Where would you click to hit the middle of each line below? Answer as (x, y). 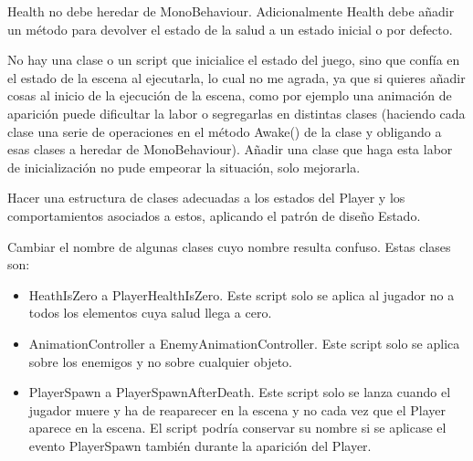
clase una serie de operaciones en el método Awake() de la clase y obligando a (225, 131)
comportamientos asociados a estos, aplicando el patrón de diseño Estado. (214, 215)
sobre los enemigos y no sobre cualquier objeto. (160, 361)
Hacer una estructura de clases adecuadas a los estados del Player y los (206, 198)
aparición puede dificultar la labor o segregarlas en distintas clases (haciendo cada (236, 113)
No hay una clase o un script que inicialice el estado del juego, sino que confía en (234, 60)
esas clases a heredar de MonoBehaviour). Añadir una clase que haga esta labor (230, 149)
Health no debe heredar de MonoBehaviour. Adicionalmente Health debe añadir (231, 11)
